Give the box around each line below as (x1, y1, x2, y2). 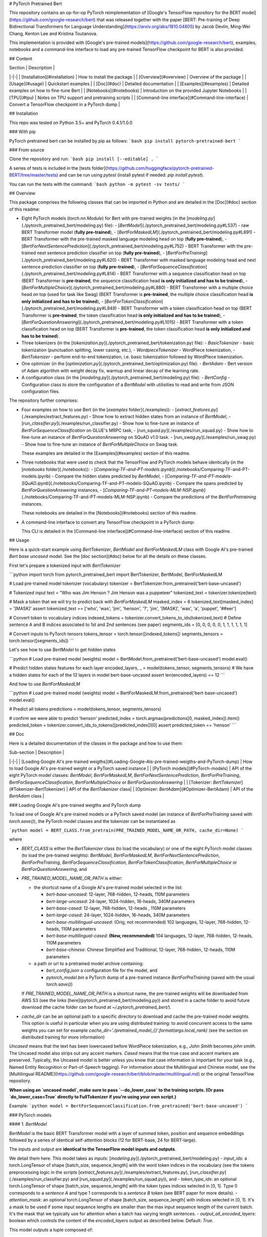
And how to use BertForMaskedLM (9, 681, 80, 687)
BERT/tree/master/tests (9, 172, 57, 178)
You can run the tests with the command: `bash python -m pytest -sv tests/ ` (9, 181, 185, 187)
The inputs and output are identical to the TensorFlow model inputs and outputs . (9, 1146, 177, 1152)
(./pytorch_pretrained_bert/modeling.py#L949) (21, 305, 117, 311)
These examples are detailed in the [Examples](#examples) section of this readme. (21, 450, 190, 456)
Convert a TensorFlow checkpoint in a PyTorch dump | (9, 101, 120, 107)
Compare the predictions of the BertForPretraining (153, 494, 257, 500)
